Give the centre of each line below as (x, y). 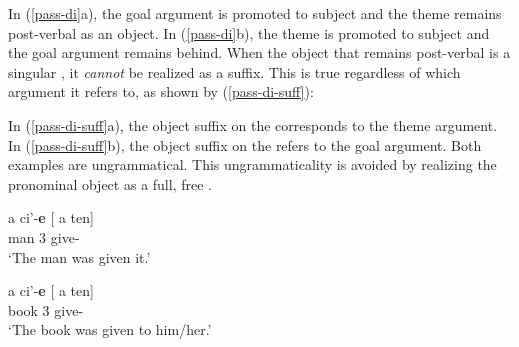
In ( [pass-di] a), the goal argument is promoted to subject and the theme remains (255, 13)
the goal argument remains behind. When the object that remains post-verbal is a (259, 52)
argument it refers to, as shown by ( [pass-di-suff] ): (161, 91)
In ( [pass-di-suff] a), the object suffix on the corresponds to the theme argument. (253, 124)
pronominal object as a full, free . (110, 183)
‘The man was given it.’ (79, 256)
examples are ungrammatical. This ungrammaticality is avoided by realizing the (252, 164)
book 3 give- (46, 309)
